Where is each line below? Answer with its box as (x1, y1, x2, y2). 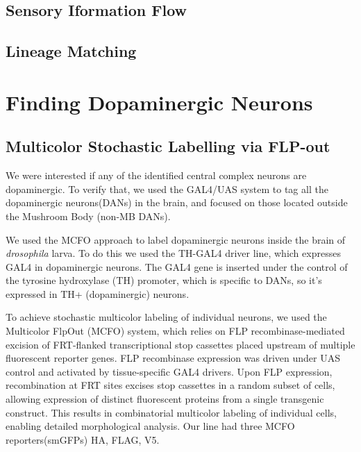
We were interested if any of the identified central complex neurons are (6, 168, 307, 183)
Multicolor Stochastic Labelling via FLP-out (6, 135, 330, 157)
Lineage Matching (6, 40, 137, 62)
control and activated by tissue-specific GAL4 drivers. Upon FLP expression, (6, 364, 333, 378)
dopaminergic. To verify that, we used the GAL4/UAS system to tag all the (6, 181, 328, 196)
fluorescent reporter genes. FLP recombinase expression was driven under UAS (6, 351, 341, 365)
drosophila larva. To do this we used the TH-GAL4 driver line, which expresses (6, 246, 341, 260)
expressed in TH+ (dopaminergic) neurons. (6, 286, 190, 301)
